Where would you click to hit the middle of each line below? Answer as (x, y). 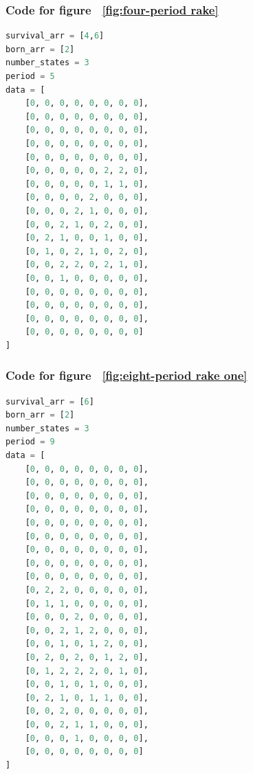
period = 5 (30, 76)
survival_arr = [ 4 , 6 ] (55, 36)
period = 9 (30, 442)
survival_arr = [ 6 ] (50, 401)
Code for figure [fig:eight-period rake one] (126, 375)
